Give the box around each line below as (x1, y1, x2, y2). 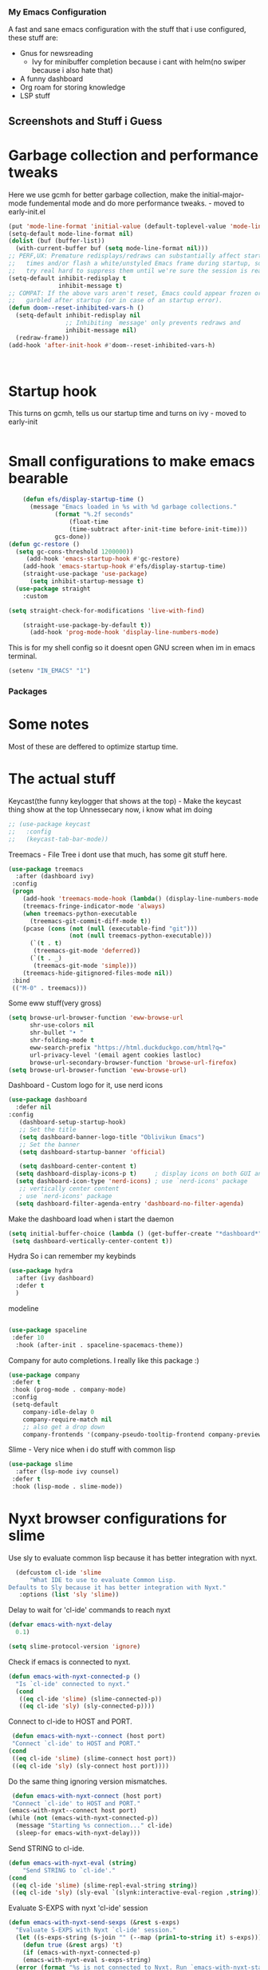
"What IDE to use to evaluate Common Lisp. (29, 1576, 177, 1584)
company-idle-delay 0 (22, 1408, 94, 1416)
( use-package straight (15, 585, 91, 593)
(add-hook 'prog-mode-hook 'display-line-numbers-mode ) (29, 629, 219, 637)
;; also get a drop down (22, 1423, 105, 1431)
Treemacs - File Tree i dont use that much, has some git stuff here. (8, 849, 227, 859)
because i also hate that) (31, 66, 113, 75)
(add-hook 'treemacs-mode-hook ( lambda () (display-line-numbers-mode (22, 895, 259, 903)
